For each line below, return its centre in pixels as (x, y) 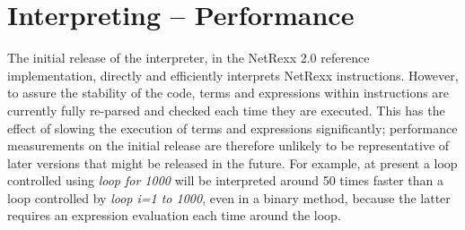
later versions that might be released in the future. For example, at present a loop (232, 162)
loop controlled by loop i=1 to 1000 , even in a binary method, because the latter (229, 197)
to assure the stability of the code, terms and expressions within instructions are (228, 93)
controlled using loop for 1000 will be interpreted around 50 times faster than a (226, 180)
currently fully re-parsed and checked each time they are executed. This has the (226, 110)
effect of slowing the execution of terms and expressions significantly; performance (232, 128)
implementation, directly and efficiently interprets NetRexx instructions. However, (233, 75)
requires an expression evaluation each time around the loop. (174, 215)
